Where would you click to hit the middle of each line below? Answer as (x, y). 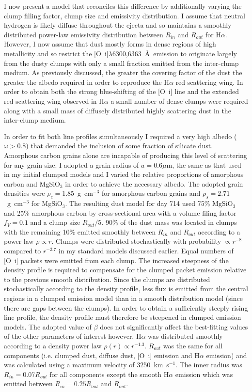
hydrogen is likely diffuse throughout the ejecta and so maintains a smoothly (118, 25)
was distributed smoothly (185, 336)
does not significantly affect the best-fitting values (174, 326)
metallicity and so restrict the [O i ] (56, 53)
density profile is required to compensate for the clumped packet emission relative (125, 270)
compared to (23, 251)
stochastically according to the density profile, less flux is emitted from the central (126, 289)
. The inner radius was (209, 365)
